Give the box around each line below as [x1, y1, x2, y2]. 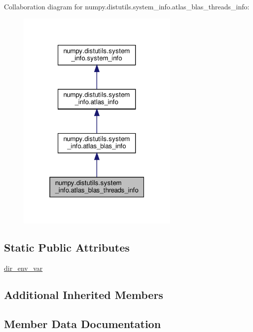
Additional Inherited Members [4, 287, 163, 302]
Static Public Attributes [4, 240, 130, 255]
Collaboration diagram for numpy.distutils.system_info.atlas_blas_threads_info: [4, 1, 250, 11]
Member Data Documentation [4, 316, 161, 331]
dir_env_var [4, 263, 43, 273]
